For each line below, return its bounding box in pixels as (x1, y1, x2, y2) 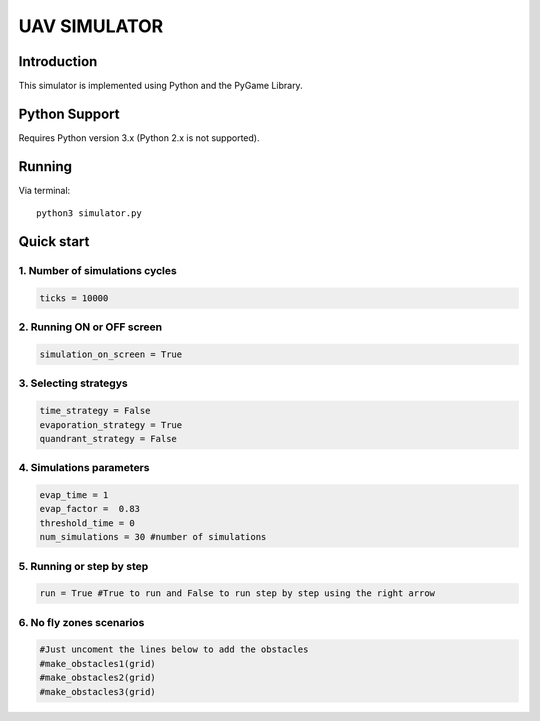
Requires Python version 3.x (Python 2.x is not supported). (18, 131, 260, 144)
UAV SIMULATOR (18, 15, 164, 37)
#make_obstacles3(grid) (39, 686, 157, 697)
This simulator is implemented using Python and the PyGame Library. (18, 80, 304, 92)
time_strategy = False (39, 405, 151, 417)
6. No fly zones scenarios (18, 615, 145, 629)
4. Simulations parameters (18, 461, 150, 475)
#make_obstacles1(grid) (39, 658, 157, 669)
